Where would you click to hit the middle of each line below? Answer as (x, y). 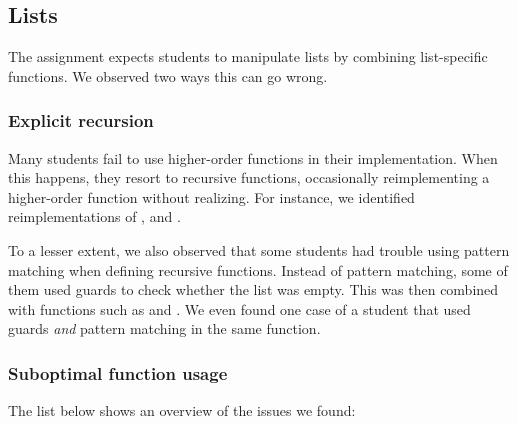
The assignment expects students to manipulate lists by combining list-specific (248, 56)
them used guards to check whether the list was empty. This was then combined (253, 289)
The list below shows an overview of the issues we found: (182, 410)
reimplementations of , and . (94, 216)
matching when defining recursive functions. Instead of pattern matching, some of (258, 269)
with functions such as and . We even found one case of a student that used (239, 308)
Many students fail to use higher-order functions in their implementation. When (253, 157)
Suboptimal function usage (118, 372)
